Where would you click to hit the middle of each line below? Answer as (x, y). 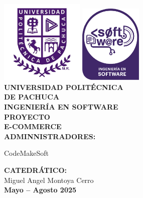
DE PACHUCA (32, 97)
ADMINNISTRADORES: (50, 136)
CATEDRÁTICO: (35, 170)
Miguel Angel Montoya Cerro (49, 180)
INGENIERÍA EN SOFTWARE (61, 106)
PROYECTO (27, 116)
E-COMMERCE (33, 126)
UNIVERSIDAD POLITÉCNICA (64, 87)
